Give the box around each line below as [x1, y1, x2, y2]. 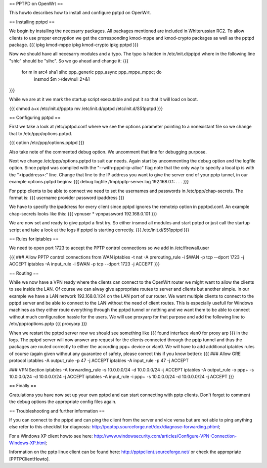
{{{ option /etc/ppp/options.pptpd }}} [9, 140, 85, 146]
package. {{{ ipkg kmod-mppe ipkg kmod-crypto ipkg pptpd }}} [9, 42, 138, 48]
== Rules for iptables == [9, 236, 59, 242]
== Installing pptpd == [9, 19, 55, 25]
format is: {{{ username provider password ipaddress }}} [9, 195, 125, 201]
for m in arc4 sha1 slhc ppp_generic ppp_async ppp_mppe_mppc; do [21, 69, 162, 75]
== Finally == [9, 383, 37, 389]
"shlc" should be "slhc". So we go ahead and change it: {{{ [9, 57, 129, 64]
